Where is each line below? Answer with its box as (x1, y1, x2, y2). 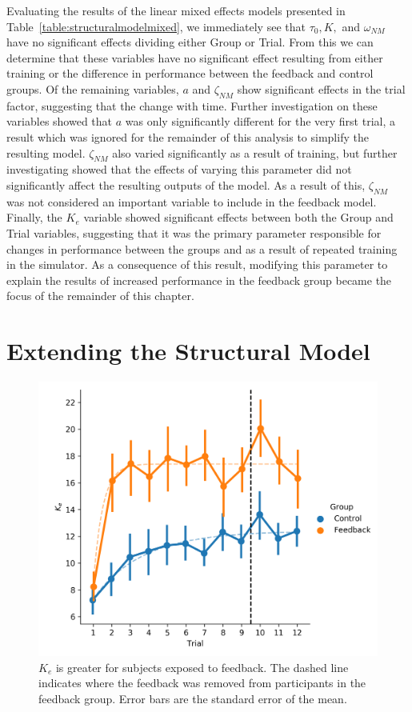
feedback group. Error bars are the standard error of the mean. (38, 690, 347, 707)
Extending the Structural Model (6, 334, 370, 367)
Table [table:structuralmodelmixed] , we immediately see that (6, 18, 306, 34)
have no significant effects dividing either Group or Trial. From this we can (6, 34, 374, 50)
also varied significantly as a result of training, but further (112, 144, 398, 161)
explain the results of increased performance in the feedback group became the (6, 271, 392, 288)
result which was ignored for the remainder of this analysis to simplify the (6, 128, 369, 145)
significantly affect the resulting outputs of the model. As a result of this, (6, 176, 366, 193)
